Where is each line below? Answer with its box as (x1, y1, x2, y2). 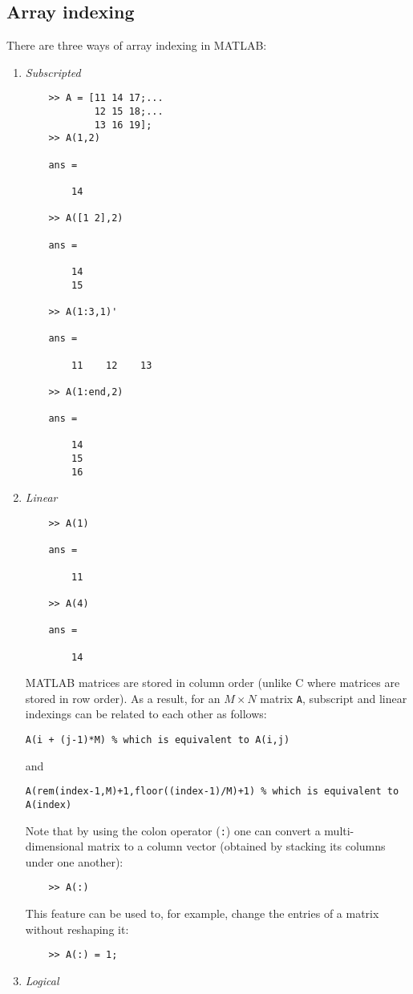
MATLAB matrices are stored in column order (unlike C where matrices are (25, 674, 400, 691)
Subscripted (25, 63, 81, 80)
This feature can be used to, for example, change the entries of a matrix (25, 905, 379, 922)
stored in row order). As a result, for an (25, 689, 221, 706)
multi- (324, 822, 354, 838)
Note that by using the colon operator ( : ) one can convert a (25, 822, 321, 838)
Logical (25, 972, 59, 988)
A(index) (25, 798, 72, 810)
